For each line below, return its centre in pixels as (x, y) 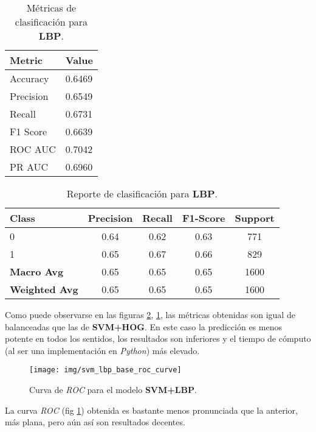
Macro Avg (37, 271)
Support (255, 218)
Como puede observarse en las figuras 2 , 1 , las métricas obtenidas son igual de (150, 314)
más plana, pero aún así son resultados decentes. (95, 422)
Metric (26, 60)
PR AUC (29, 167)
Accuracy (29, 78)
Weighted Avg (44, 289)
